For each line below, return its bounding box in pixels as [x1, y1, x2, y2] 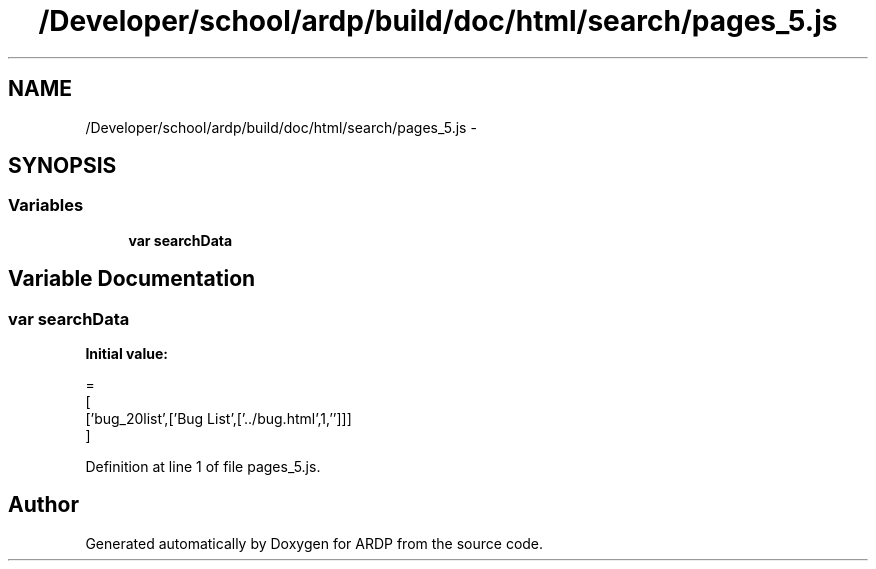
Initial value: [85, 345, 168, 363]
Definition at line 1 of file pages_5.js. [85, 458, 321, 476]
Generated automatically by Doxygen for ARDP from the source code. [85, 534, 544, 552]
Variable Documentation [8, 266, 256, 292]
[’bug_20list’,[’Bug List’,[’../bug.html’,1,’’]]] [85, 410, 352, 428]
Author [8, 492, 79, 518]
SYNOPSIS [8, 153, 117, 179]
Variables [8, 195, 84, 216]
